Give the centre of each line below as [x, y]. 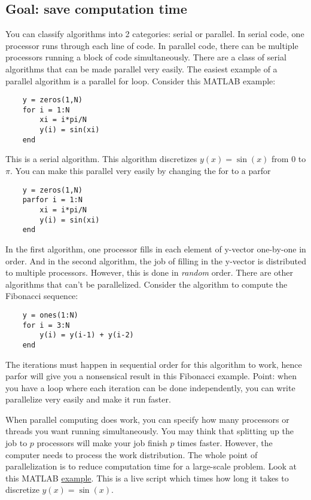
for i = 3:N [46, 325]
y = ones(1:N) [50, 315]
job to [16, 443]
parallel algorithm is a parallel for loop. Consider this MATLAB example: [141, 80]
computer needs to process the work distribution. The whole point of [132, 454]
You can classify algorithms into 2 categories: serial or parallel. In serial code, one [155, 34]
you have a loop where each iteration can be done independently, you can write [150, 387]
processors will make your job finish [102, 443]
